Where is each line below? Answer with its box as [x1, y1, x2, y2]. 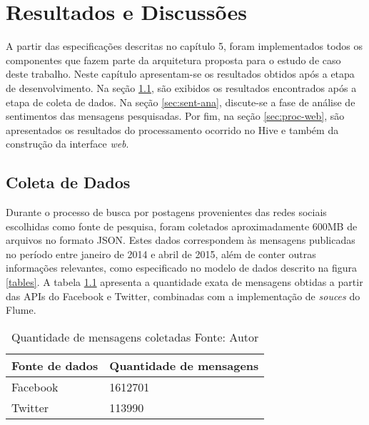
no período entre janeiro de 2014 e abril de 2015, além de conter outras [6, 246, 316, 261]
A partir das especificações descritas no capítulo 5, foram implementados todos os [6, 39, 363, 53]
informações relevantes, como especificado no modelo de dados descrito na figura [6, 260, 358, 275]
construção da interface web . [6, 136, 129, 151]
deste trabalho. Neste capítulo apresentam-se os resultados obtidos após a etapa [6, 66, 355, 81]
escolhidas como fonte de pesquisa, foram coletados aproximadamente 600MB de [6, 218, 358, 233]
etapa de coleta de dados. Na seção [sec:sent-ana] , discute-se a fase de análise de [6, 94, 355, 109]
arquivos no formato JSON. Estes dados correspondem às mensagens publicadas [6, 232, 355, 247]
